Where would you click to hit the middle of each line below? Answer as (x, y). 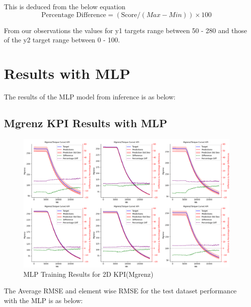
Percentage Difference (74, 15)
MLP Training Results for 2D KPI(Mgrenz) (89, 274)
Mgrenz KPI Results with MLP (86, 123)
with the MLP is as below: (43, 300)
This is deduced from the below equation (65, 6)
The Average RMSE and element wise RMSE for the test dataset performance (120, 291)
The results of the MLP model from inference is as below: (90, 96)
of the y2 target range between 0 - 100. (62, 40)
